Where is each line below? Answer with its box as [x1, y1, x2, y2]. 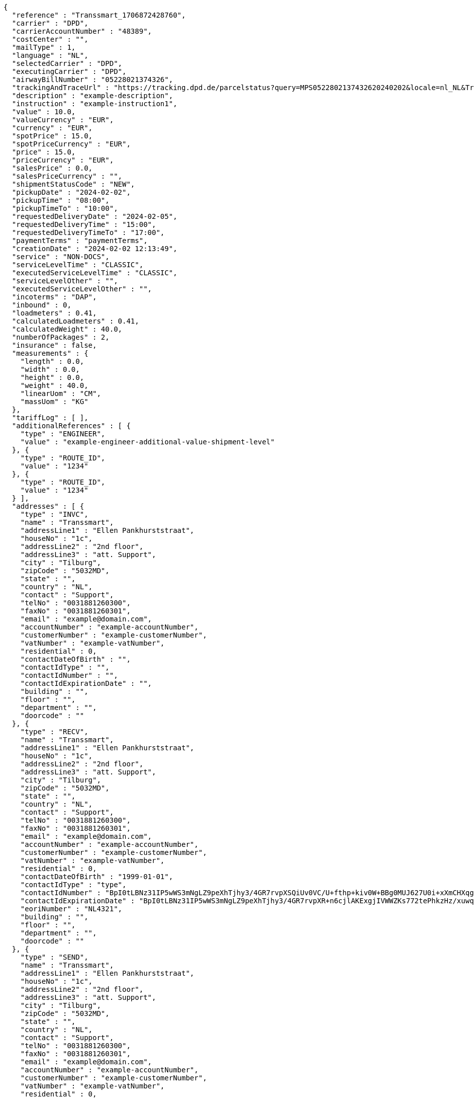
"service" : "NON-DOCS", [12, 253, 110, 261]
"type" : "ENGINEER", [20, 430, 106, 438]
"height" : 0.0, [20, 373, 84, 381]
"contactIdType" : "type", [20, 881, 127, 889]
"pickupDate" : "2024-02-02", [12, 188, 131, 196]
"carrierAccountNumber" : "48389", [12, 27, 152, 35]
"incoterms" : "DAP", [12, 293, 97, 301]
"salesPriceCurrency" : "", [12, 172, 123, 180]
